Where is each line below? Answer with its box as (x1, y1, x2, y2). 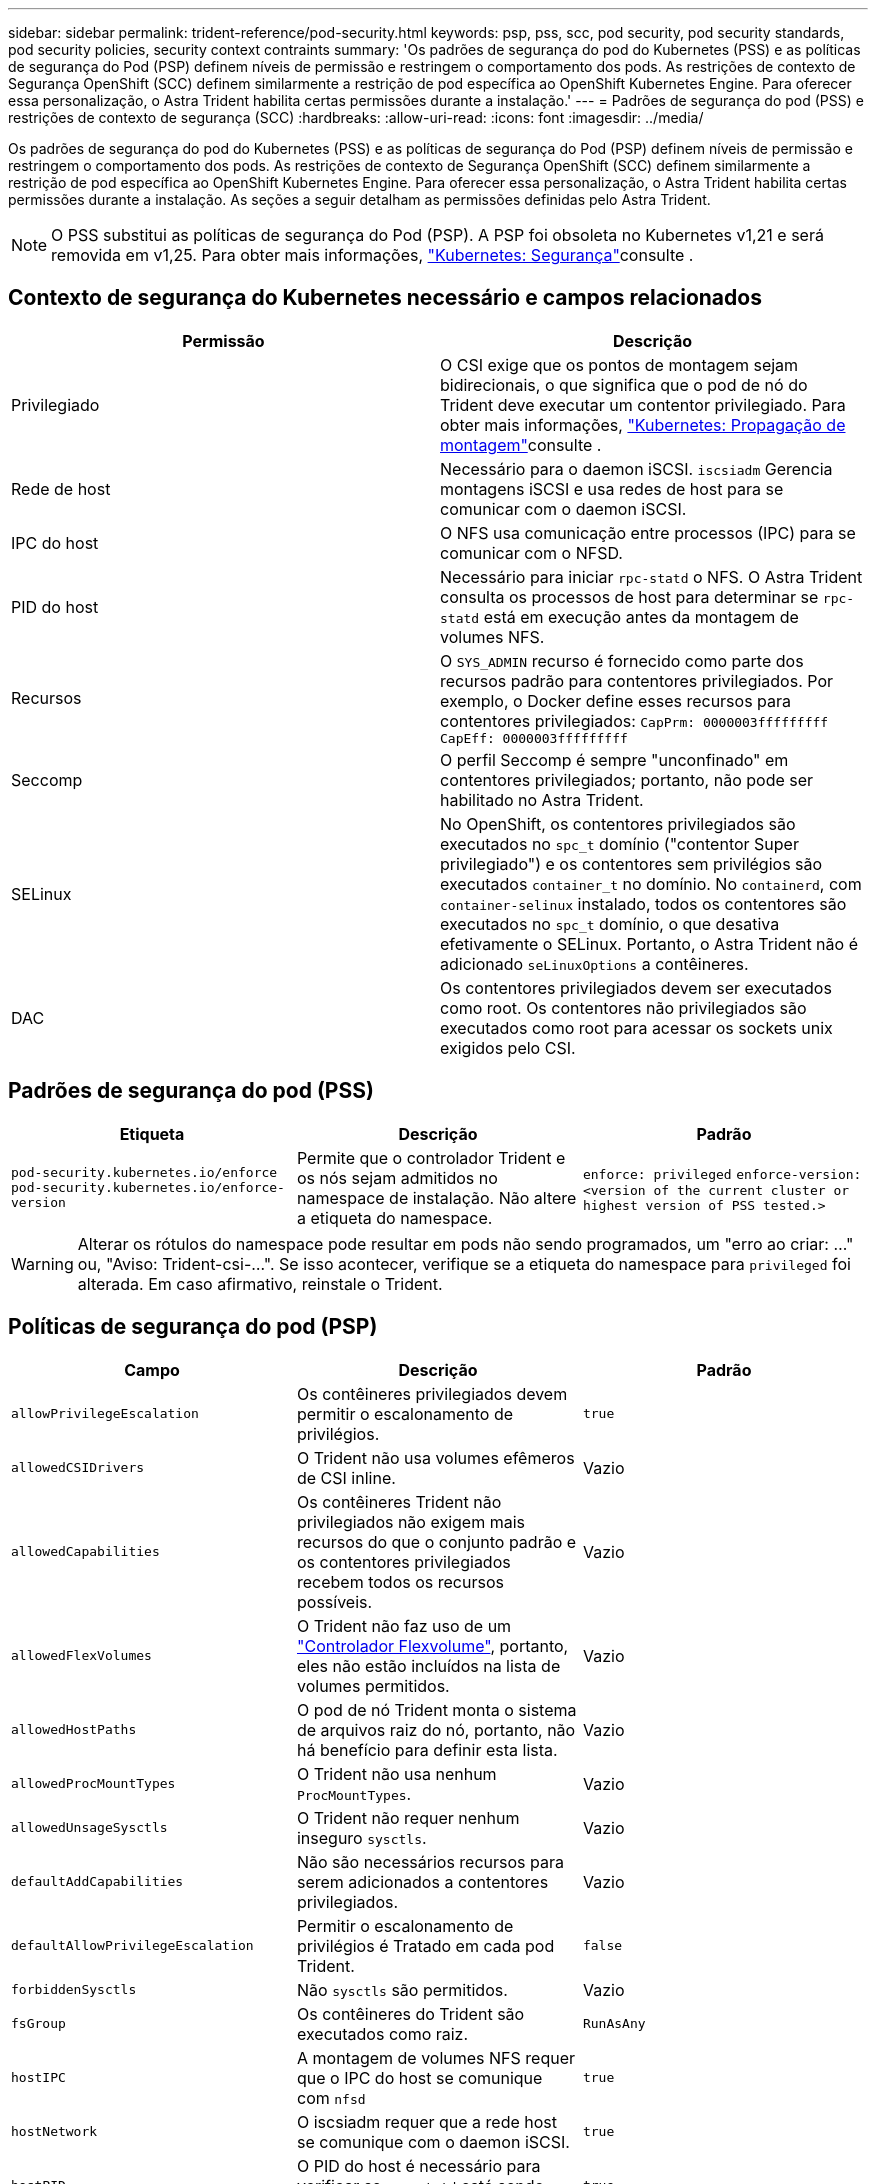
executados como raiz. (296, 2023, 469, 2044)
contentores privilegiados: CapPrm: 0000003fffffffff (440, 710, 829, 731)
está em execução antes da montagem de (483, 606, 799, 627)
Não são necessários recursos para (296, 1851, 564, 1872)
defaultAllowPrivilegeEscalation (11, 1938, 254, 1954)
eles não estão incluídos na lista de (296, 1655, 561, 1676)
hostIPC (11, 2070, 66, 2086)
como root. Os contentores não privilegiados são (440, 997, 807, 1018)
